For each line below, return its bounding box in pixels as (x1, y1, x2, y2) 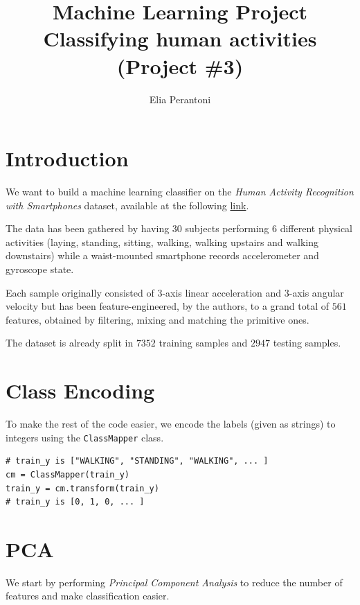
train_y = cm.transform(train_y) (6, 483, 159, 493)
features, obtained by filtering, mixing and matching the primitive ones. (6, 312, 309, 326)
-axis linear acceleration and (162, 285, 282, 299)
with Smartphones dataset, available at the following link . (6, 198, 249, 212)
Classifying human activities (43, 24, 317, 53)
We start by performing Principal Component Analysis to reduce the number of (6, 575, 343, 589)
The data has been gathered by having (6, 221, 170, 236)
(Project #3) (116, 51, 244, 80)
